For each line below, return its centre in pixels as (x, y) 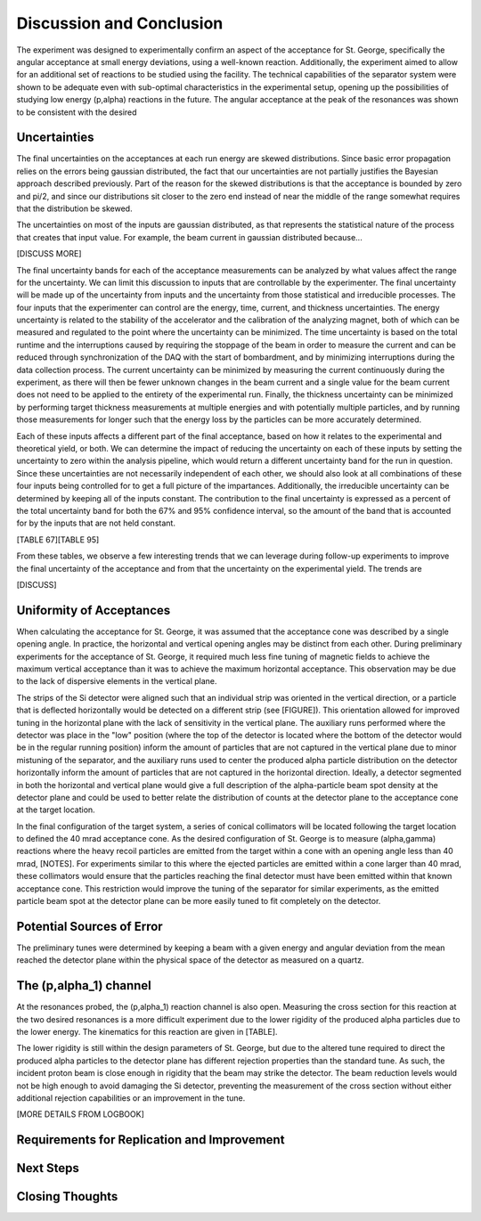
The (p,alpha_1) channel (84, 985)
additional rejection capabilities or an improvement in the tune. (131, 1098)
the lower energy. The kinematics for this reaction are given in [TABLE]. (147, 1032)
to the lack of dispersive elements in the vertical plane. (117, 681)
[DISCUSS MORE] (49, 254)
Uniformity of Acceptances (94, 610)
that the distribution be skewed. (74, 208)
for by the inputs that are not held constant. (96, 523)
